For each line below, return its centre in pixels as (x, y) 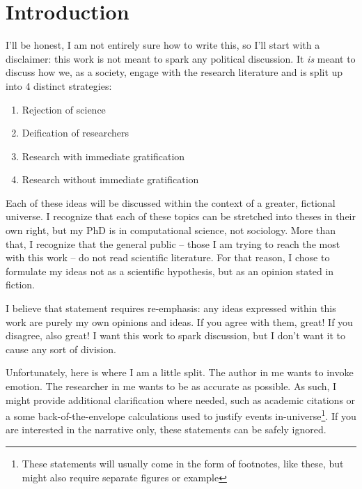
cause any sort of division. (61, 349)
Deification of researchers (76, 133)
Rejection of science (64, 109)
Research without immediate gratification (110, 179)
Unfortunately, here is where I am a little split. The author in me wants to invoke (180, 372)
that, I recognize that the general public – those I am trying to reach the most (173, 243)
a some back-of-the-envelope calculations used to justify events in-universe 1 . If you (181, 415)
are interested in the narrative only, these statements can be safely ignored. (166, 429)
